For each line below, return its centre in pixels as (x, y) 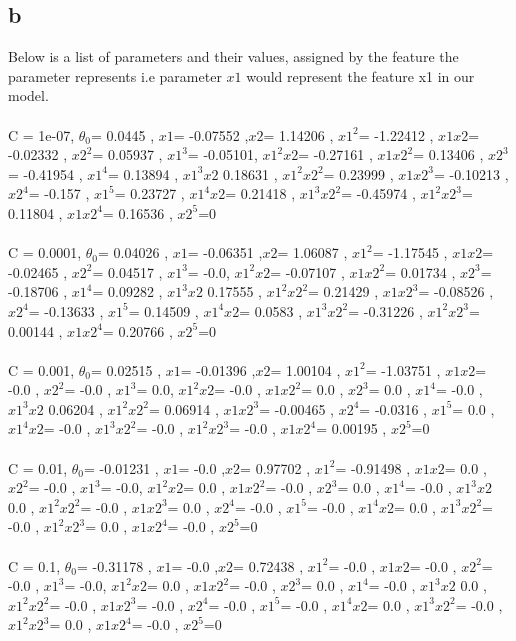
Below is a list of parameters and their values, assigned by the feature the (233, 56)
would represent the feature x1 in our (360, 75)
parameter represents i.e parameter (115, 75)
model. (28, 95)
